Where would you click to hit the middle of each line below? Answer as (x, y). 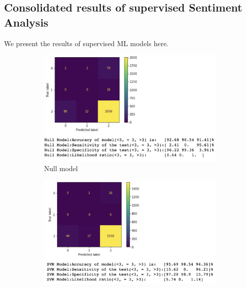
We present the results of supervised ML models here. (86, 43)
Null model (61, 168)
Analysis (26, 22)
